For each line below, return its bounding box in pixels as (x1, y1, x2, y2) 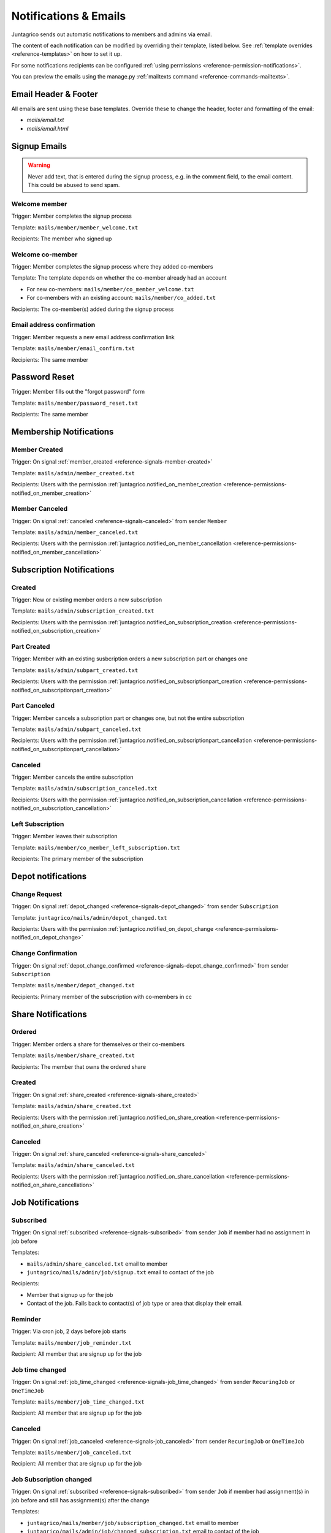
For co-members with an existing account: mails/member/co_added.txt (26, 294, 216, 302)
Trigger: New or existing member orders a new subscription (11, 596, 162, 603)
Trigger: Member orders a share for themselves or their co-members (11, 1040, 185, 1048)
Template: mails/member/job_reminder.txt (11, 1339, 132, 1346)
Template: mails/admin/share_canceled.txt (11, 1161, 135, 1169)
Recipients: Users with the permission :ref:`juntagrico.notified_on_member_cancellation (11, 540, 232, 547)
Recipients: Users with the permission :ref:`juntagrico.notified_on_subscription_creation (11, 618, 232, 625)
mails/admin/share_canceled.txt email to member (26, 1260, 168, 1267)
